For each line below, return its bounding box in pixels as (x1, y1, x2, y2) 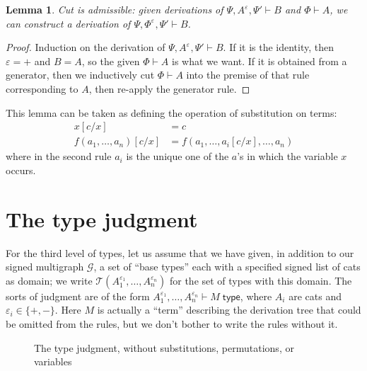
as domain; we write (6, 273, 93, 287)
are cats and (289, 288, 342, 303)
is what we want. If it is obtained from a (172, 53, 347, 68)
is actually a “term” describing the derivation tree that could (97, 302, 361, 317)
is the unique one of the (126, 149, 229, 164)
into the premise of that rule (186, 67, 310, 82)
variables (34, 354, 72, 369)
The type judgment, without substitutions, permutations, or (34, 340, 294, 355)
